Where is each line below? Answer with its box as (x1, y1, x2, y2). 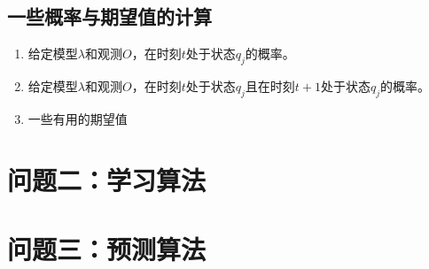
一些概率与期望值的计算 (7, 3, 212, 30)
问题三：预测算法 (7, 230, 207, 266)
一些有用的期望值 (27, 109, 128, 127)
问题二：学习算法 (7, 161, 207, 197)
